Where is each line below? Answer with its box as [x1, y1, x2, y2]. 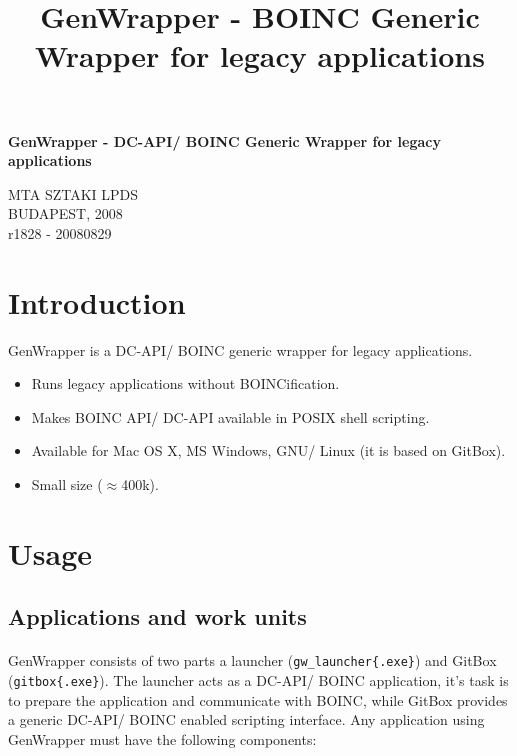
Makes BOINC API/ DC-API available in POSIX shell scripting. [31, 406, 430, 427]
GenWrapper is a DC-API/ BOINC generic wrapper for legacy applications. [8, 339, 473, 360]
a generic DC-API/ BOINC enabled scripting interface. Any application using [8, 709, 485, 730]
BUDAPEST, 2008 [8, 203, 123, 224]
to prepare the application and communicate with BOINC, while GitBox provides [8, 689, 508, 710]
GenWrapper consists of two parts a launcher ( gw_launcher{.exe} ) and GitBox [8, 650, 497, 671]
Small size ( [31, 474, 103, 495]
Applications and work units [8, 601, 307, 632]
